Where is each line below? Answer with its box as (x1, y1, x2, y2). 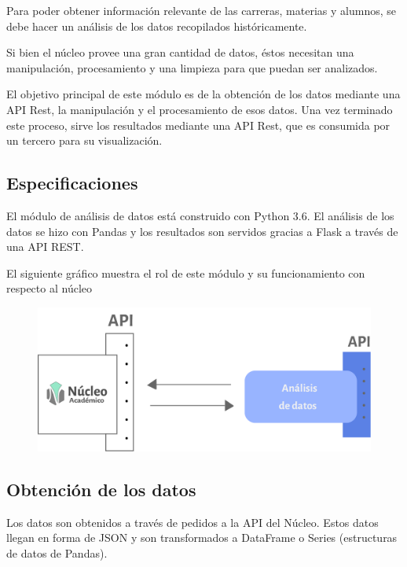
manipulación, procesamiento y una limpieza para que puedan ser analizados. (6, 59, 378, 75)
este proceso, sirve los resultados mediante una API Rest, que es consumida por (6, 116, 390, 133)
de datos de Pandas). (6, 544, 108, 561)
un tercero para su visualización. (6, 132, 163, 149)
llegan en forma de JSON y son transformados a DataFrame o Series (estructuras (6, 529, 398, 546)
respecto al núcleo (6, 280, 92, 296)
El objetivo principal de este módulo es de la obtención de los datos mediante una (6, 86, 401, 102)
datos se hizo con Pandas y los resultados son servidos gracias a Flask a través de (6, 223, 398, 239)
